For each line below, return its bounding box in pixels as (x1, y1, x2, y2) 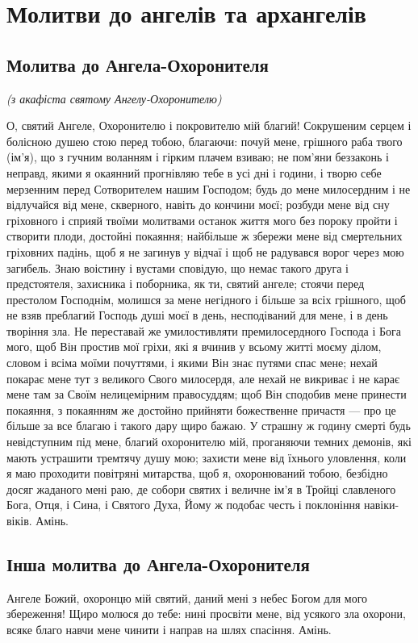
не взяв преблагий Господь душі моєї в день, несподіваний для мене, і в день (6, 307, 388, 324)
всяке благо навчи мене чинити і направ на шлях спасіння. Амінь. (6, 621, 332, 637)
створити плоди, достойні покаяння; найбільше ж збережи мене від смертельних (6, 228, 403, 244)
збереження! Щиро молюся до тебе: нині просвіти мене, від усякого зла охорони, (6, 605, 406, 622)
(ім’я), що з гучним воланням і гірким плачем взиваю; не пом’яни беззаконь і (6, 148, 389, 165)
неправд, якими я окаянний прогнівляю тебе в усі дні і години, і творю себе (6, 164, 382, 181)
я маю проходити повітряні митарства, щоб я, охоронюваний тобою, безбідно (6, 465, 388, 482)
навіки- (363, 496, 399, 513)
